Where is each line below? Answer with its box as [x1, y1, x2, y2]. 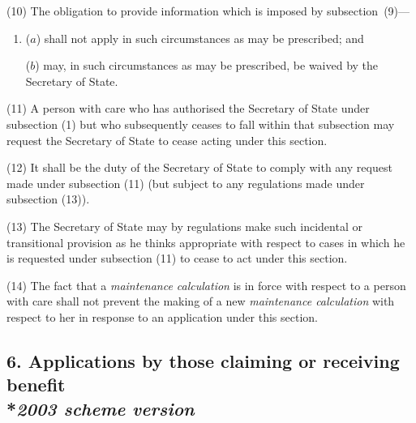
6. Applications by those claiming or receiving [6, 348, 400, 373]
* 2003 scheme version [6, 395, 195, 421]
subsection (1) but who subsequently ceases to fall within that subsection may [6, 115, 395, 132]
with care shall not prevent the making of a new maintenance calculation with [6, 293, 395, 310]
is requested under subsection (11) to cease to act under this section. [6, 250, 348, 267]
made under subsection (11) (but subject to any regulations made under [6, 174, 365, 191]
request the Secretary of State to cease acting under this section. [6, 131, 328, 148]
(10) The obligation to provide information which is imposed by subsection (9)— [6, 2, 410, 19]
